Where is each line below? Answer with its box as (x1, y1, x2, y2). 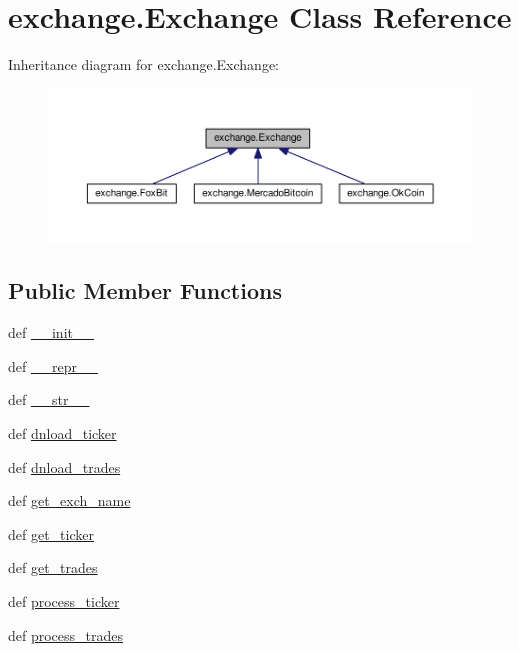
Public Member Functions (8, 275, 282, 306)
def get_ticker (8, 523, 94, 544)
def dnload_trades (8, 456, 121, 477)
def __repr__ (8, 355, 98, 376)
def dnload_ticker (8, 423, 117, 444)
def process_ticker (8, 591, 120, 612)
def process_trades (8, 624, 124, 645)
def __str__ (8, 389, 90, 410)
